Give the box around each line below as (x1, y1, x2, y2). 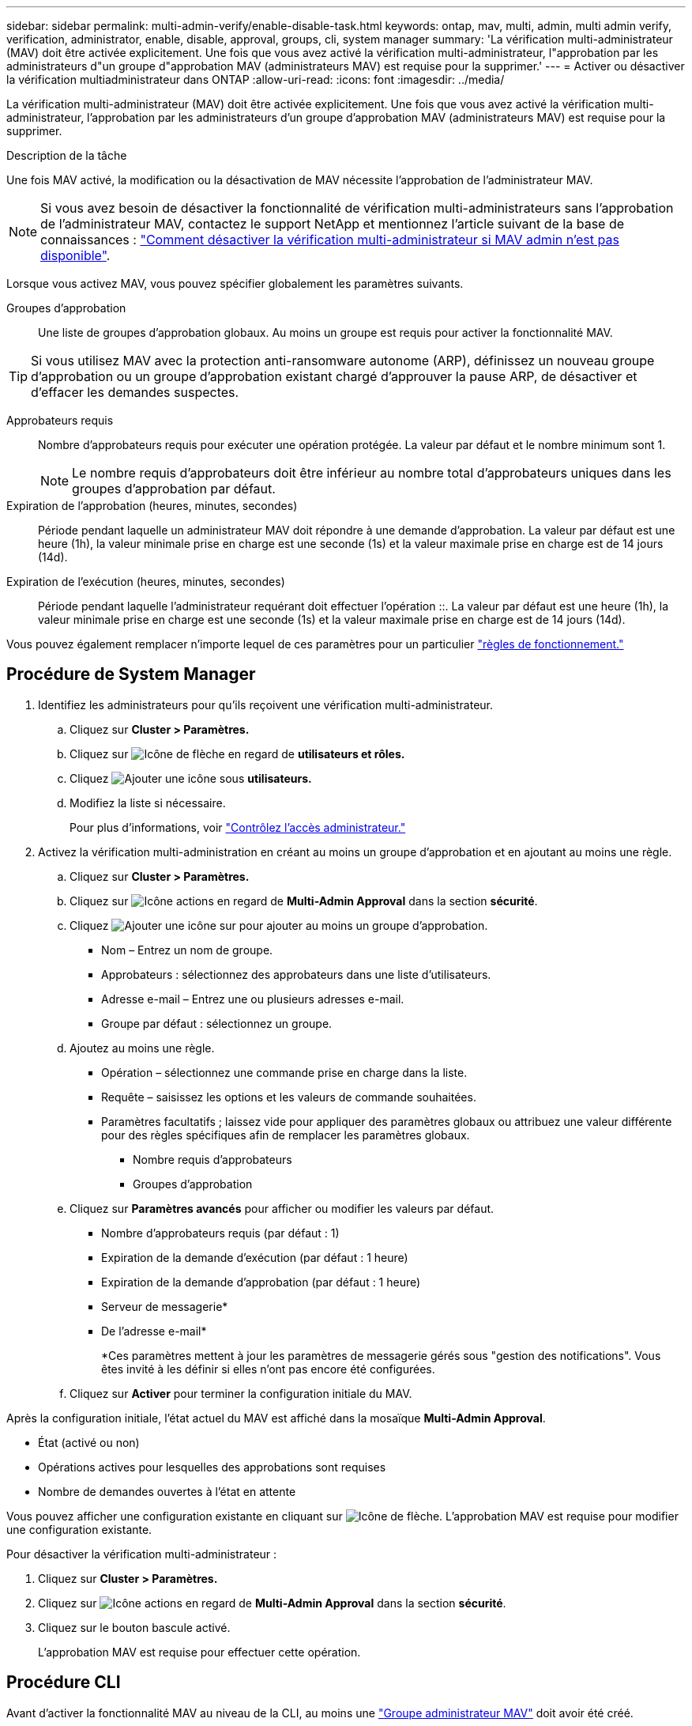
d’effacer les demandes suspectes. (31, 384, 239, 400)
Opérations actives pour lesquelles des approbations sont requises (38, 1460, 386, 1474)
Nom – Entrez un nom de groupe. (101, 942, 273, 957)
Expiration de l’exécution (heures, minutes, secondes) (6, 575, 285, 588)
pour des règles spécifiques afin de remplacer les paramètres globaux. (101, 1127, 470, 1142)
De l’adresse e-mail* (101, 1324, 207, 1338)
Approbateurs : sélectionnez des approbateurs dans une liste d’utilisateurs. (101, 967, 491, 981)
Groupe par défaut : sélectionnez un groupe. (101, 1016, 333, 1030)
